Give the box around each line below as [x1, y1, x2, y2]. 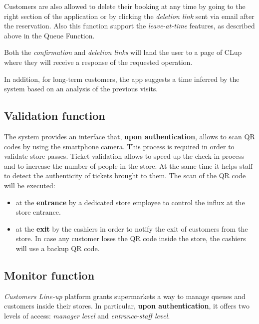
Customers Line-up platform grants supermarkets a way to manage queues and [4, 291, 246, 301]
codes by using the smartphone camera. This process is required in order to [4, 141, 235, 151]
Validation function [4, 108, 105, 123]
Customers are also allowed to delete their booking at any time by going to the [4, 1, 246, 11]
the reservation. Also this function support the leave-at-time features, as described [4, 20, 255, 31]
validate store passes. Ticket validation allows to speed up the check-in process [4, 151, 244, 161]
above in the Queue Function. [4, 30, 95, 40]
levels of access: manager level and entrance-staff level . [4, 310, 170, 321]
